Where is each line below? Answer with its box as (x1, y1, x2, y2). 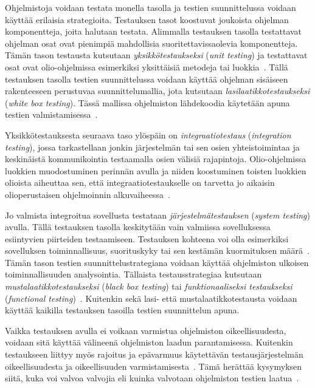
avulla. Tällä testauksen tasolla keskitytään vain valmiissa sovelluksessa (5, 220, 271, 233)
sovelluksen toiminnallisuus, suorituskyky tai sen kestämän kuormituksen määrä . (5, 244, 310, 257)
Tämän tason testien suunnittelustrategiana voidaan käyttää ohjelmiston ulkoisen (5, 256, 309, 268)
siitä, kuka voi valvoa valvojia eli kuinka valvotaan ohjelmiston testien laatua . (5, 372, 299, 384)
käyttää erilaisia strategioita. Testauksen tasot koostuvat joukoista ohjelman (5, 13, 289, 26)
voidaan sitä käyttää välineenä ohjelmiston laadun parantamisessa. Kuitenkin (5, 336, 293, 349)
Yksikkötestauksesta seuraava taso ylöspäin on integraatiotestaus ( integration (5, 128, 291, 141)
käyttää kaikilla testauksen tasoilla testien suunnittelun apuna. (5, 304, 240, 316)
